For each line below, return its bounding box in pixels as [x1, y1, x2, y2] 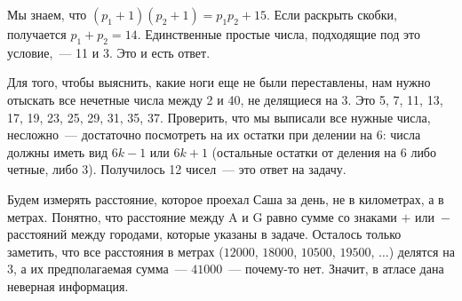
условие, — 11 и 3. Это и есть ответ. [7, 43, 211, 61]
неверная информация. [7, 276, 129, 295]
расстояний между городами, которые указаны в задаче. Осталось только [7, 225, 402, 243]
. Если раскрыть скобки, [266, 5, 397, 23]
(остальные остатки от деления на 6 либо [211, 142, 436, 161]
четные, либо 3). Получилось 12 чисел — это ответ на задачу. [7, 160, 346, 178]
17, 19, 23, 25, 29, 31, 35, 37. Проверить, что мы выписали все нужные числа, [7, 107, 431, 126]
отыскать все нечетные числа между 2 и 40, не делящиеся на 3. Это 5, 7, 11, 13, [7, 90, 443, 108]
